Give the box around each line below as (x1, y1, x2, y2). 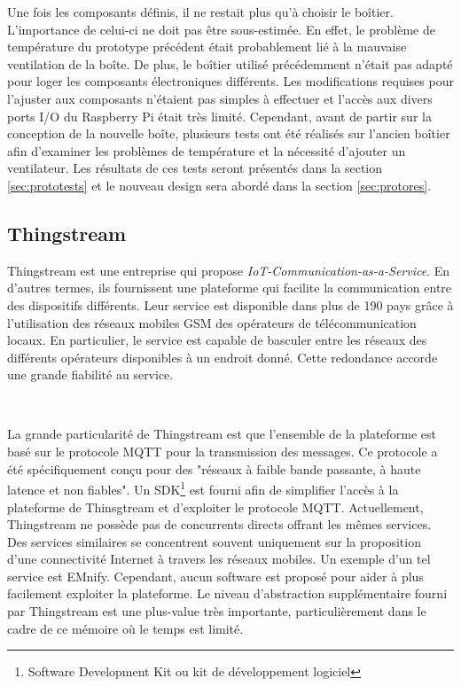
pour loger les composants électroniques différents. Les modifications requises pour (7, 72, 454, 90)
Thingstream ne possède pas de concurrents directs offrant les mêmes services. (7, 515, 432, 534)
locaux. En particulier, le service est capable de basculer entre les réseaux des (7, 331, 427, 349)
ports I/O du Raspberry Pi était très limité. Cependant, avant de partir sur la (7, 106, 432, 125)
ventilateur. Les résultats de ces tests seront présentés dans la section (7, 159, 383, 177)
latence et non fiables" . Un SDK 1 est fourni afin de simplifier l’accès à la (7, 478, 399, 498)
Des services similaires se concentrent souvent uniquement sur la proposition (7, 532, 421, 550)
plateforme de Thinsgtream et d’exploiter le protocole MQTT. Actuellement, (7, 497, 424, 516)
